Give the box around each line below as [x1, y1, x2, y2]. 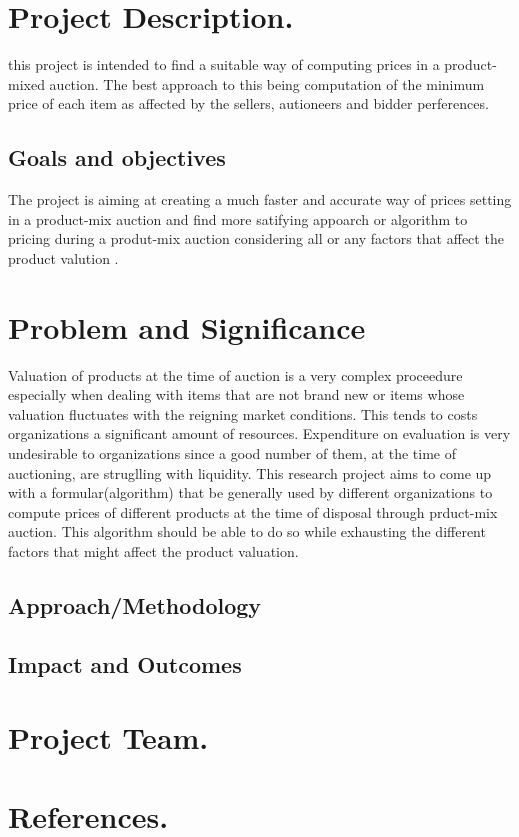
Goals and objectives [8, 142, 226, 173]
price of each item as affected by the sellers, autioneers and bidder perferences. [8, 93, 489, 114]
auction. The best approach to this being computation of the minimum [49, 73, 485, 94]
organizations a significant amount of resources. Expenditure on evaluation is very [8, 423, 511, 444]
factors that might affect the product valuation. [8, 540, 299, 561]
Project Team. [8, 717, 209, 758]
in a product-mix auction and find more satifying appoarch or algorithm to [8, 208, 468, 229]
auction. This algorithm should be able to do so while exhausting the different [8, 521, 486, 542]
